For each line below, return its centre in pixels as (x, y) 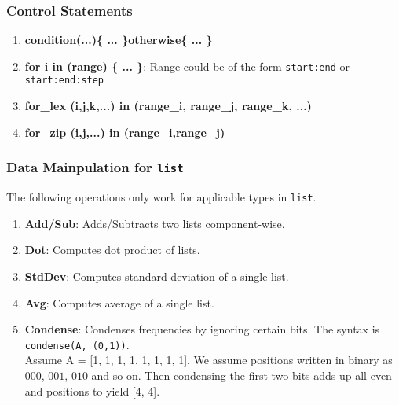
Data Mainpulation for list (95, 167)
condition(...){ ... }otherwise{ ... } (119, 40)
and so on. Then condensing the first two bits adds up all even (242, 375)
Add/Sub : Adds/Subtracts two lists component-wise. (155, 223)
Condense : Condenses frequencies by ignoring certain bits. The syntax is (202, 329)
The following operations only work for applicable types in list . (161, 197)
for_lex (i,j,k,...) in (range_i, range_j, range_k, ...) (168, 106)
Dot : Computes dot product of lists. (112, 250)
